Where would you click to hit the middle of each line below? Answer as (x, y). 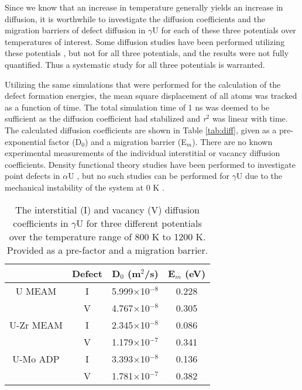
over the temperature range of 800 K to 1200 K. (107, 236)
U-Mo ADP (36, 358)
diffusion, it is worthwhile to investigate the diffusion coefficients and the (135, 18)
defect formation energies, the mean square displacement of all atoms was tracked (151, 96)
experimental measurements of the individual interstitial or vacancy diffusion (143, 153)
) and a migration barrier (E (136, 141)
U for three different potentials (139, 223)
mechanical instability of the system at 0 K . (85, 187)
